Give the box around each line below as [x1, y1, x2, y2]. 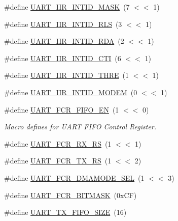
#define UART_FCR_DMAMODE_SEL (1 [4, 172, 145, 183]
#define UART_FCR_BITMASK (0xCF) [4, 189, 137, 200]
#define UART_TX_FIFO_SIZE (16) [4, 207, 127, 217]
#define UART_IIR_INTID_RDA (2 [4, 36, 124, 46]
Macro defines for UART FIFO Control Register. [4, 121, 157, 132]
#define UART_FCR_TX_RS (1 [4, 155, 112, 166]
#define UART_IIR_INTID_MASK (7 [4, 2, 130, 12]
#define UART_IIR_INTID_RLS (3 [4, 18, 122, 29]
